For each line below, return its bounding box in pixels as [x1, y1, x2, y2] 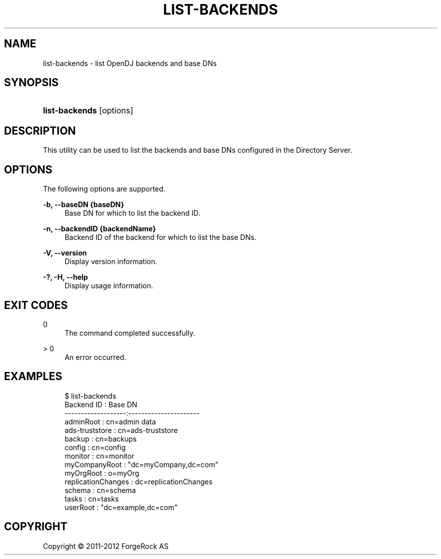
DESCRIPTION [4, 124, 76, 137]
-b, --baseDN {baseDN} [43, 200, 124, 209]
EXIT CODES [4, 298, 68, 312]
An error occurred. [64, 352, 126, 361]
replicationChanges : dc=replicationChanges [64, 477, 213, 486]
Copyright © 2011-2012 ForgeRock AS [43, 541, 169, 550]
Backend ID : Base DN [64, 400, 137, 409]
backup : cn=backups [64, 434, 137, 443]
